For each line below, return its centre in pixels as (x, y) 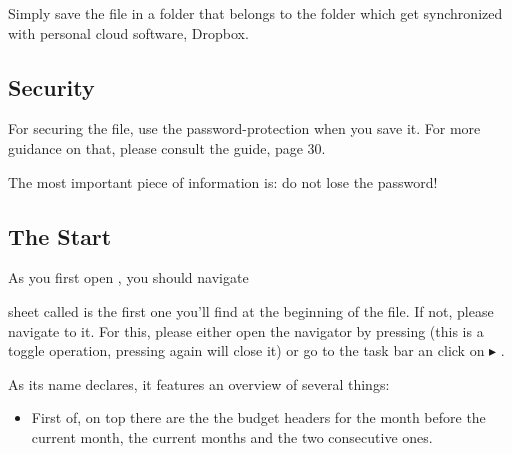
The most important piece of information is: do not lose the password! (223, 181)
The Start (60, 235)
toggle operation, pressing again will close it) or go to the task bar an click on (246, 350)
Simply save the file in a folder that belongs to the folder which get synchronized (255, 13)
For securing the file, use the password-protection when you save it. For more (244, 128)
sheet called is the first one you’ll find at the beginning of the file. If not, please (251, 310)
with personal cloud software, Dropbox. (128, 32)
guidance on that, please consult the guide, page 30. (167, 147)
